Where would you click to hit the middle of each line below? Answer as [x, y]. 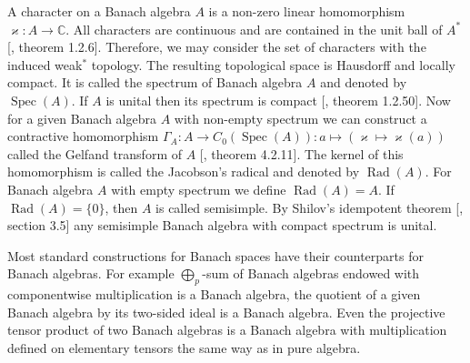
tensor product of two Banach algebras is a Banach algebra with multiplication [227, 330]
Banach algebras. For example [91, 273]
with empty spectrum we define [199, 189]
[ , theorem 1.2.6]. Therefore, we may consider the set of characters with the [217, 47]
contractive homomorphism [83, 136]
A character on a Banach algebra [99, 11]
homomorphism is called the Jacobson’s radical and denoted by [184, 171]
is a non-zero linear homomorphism [307, 11]
